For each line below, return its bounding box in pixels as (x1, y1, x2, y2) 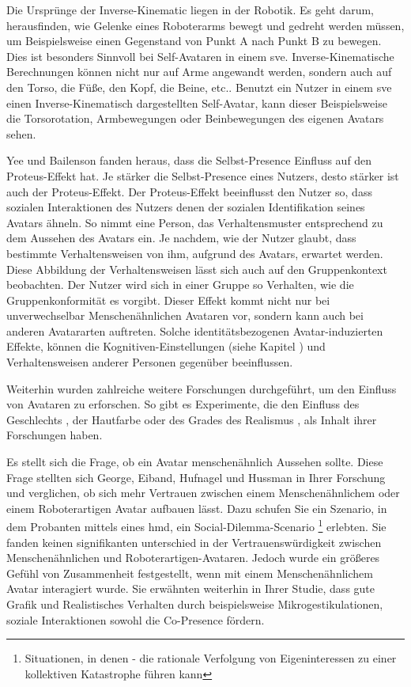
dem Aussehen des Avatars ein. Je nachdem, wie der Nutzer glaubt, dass (6, 230, 356, 246)
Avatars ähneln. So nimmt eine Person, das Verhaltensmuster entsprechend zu (6, 214, 383, 230)
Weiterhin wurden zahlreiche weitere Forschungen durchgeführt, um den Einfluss (6, 380, 397, 397)
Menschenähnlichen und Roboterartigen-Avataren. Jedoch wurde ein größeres (6, 549, 380, 566)
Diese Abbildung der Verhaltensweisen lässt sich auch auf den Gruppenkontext (6, 260, 387, 277)
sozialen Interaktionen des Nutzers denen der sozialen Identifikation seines (6, 199, 365, 215)
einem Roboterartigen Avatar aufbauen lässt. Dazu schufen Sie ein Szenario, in (6, 499, 387, 516)
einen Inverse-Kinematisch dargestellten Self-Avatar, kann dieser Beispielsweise (6, 94, 387, 111)
